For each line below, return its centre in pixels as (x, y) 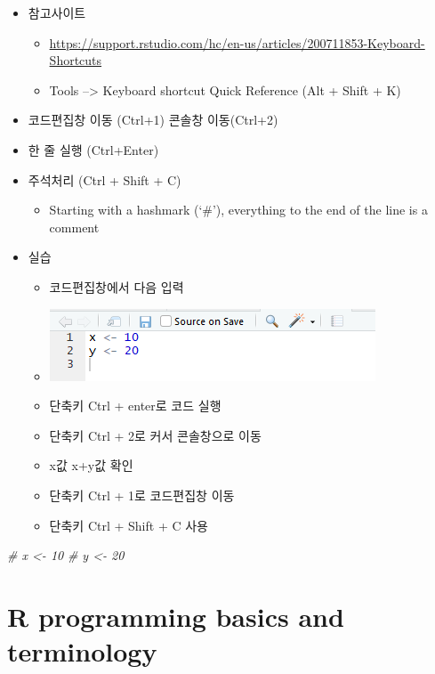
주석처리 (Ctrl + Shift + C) (105, 179)
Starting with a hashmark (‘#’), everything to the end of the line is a (238, 210)
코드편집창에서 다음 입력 (117, 286)
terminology (82, 651)
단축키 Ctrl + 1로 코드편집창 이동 (142, 495)
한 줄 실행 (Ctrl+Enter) (93, 149)
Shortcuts (76, 60)
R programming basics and (176, 616)
